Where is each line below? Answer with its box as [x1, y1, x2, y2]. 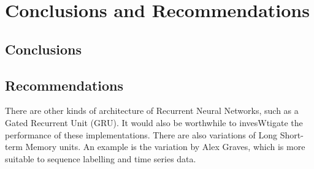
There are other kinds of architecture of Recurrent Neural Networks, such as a [5, 104, 299, 117]
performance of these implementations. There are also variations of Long [5, 128, 278, 141]
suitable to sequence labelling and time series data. [5, 152, 196, 165]
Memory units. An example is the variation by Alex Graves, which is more [25, 140, 305, 153]
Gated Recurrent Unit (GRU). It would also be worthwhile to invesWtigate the [5, 116, 303, 129]
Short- [280, 128, 304, 141]
